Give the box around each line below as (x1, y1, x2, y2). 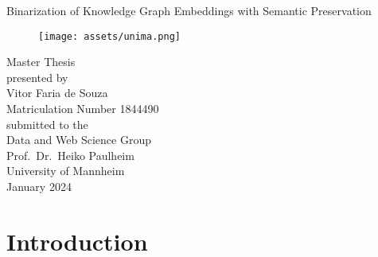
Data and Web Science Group (6, 131, 151, 148)
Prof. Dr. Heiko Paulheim (6, 146, 134, 163)
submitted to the (6, 115, 88, 132)
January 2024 (6, 178, 72, 194)
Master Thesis (6, 53, 76, 70)
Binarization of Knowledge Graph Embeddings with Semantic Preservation (6, 2, 372, 18)
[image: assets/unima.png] (38, 30, 181, 42)
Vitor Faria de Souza (6, 84, 108, 101)
